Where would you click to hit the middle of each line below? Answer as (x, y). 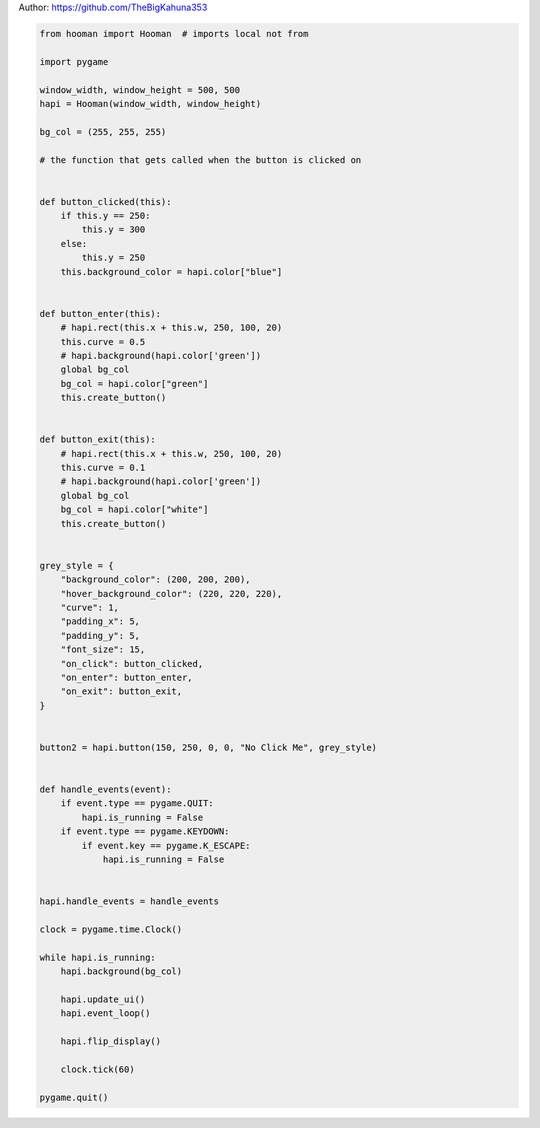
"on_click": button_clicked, (132, 663)
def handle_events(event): (105, 789)
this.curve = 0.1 (103, 468)
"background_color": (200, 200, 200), (155, 579)
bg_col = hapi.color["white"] (134, 509)
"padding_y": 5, (100, 635)
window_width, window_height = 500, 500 (139, 89)
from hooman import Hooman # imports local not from (174, 33)
